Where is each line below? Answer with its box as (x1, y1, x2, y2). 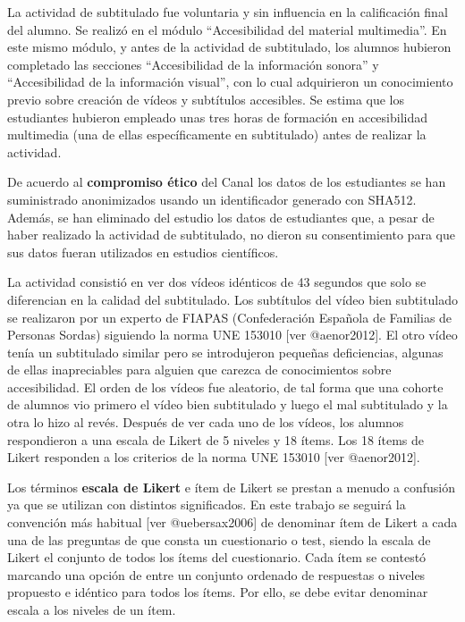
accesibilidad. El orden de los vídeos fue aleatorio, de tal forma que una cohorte (7, 377, 444, 396)
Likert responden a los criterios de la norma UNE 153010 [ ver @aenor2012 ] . (7, 448, 420, 466)
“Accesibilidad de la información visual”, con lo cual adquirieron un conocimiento (7, 72, 453, 91)
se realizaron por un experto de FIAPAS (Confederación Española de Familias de (7, 307, 452, 326)
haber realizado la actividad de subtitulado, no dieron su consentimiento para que (7, 225, 455, 244)
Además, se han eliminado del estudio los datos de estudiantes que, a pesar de (7, 207, 435, 226)
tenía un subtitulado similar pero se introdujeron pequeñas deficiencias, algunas (7, 342, 444, 361)
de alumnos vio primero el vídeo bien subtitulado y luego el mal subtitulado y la (7, 395, 448, 414)
